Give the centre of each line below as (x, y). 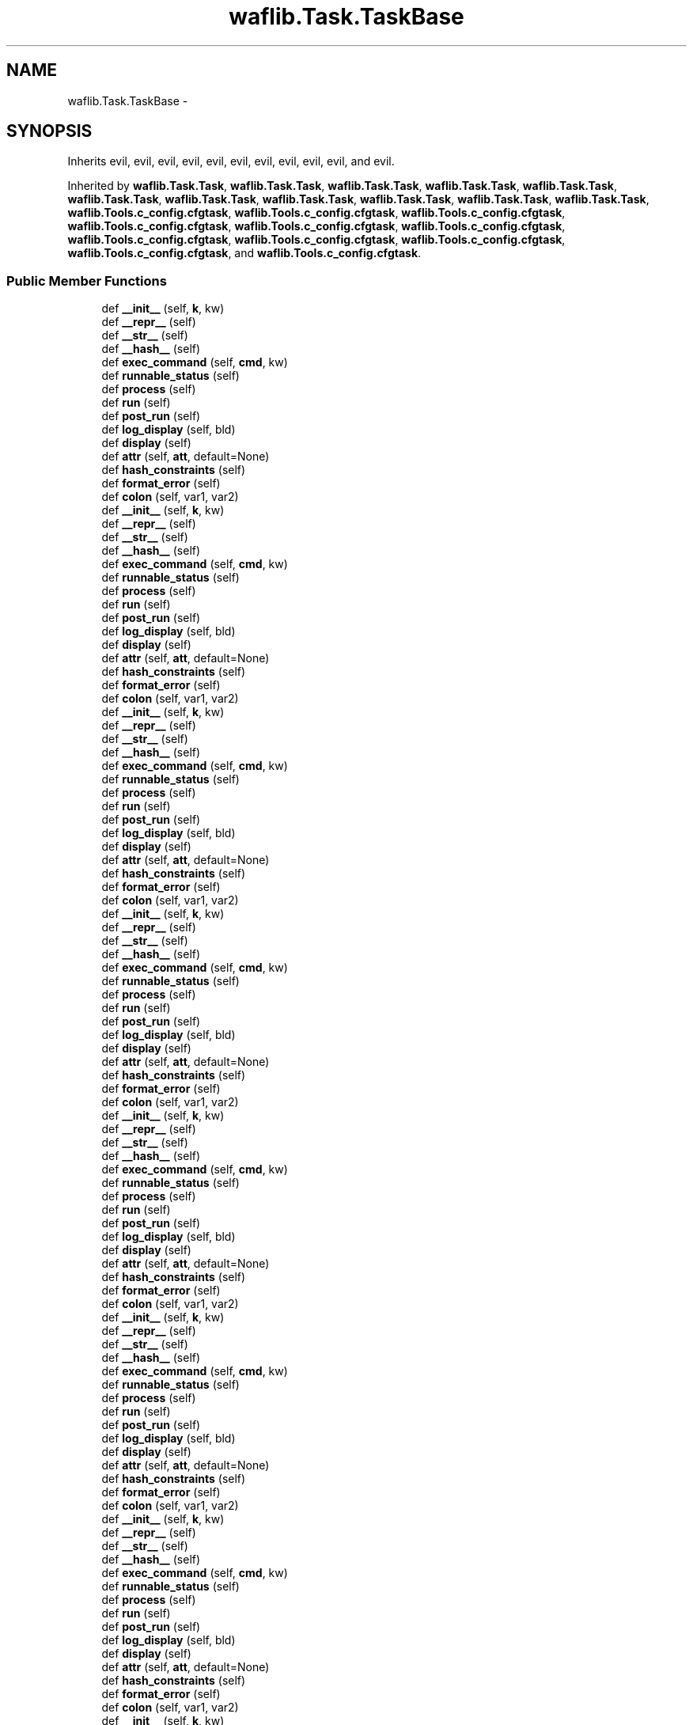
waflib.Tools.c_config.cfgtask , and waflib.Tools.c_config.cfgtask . (244, 253)
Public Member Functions (87, 281)
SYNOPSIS (49, 131)
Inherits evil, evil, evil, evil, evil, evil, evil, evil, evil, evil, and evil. (231, 161)
